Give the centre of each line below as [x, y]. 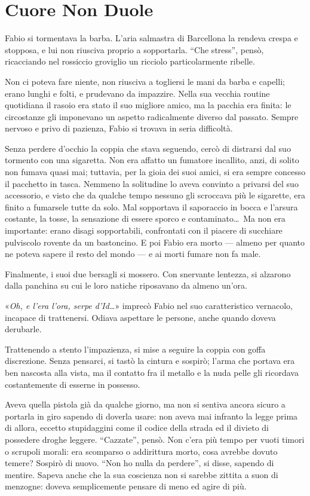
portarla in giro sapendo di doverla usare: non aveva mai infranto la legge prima [151, 416]
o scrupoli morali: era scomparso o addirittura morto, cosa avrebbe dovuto [141, 451]
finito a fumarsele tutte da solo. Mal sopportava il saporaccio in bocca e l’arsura [151, 206]
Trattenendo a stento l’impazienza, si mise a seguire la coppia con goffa [135, 349]
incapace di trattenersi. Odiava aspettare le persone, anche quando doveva [140, 317]
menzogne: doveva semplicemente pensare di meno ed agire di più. [126, 486]
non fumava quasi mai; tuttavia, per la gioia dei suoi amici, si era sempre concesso [155, 172]
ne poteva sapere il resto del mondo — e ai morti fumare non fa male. [133, 254]
